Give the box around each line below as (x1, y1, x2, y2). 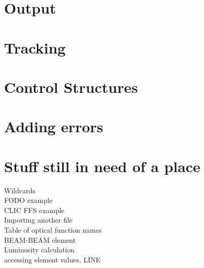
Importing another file (4, 215, 73, 225)
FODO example (4, 195, 53, 205)
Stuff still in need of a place (4, 155, 200, 176)
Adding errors (4, 116, 104, 137)
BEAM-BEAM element (4, 234, 76, 245)
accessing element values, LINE (4, 254, 101, 264)
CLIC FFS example (4, 204, 65, 215)
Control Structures (4, 76, 138, 97)
